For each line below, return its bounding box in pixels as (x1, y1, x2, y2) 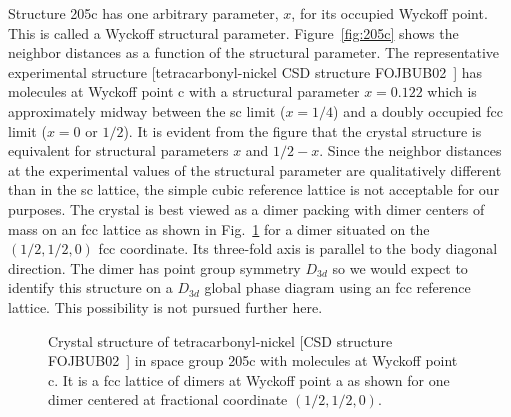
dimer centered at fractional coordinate (48, 389, 288, 410)
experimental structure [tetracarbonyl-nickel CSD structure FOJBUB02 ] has (8, 61, 482, 82)
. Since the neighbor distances (319, 140, 502, 161)
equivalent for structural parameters (8, 140, 229, 161)
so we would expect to (332, 257, 468, 278)
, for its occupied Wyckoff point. (291, 3, 488, 23)
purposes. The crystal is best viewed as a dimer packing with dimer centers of (8, 198, 485, 219)
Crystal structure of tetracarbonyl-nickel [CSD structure (48, 330, 393, 351)
